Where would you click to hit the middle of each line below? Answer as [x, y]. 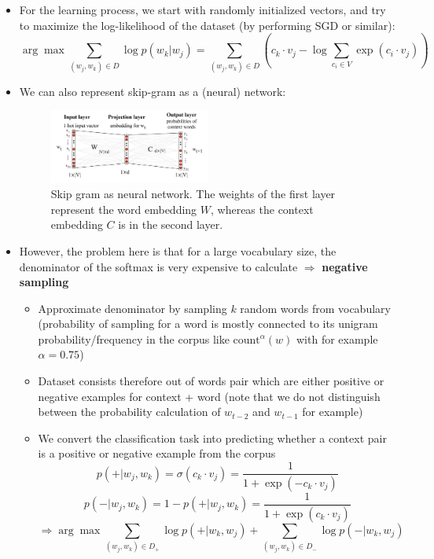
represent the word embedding [124, 209]
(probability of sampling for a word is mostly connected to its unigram [208, 324]
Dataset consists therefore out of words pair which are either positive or [211, 381]
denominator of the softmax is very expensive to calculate [158, 266]
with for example [337, 338]
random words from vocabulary [315, 308]
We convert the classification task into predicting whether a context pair [212, 438]
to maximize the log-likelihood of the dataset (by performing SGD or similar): [207, 25]
